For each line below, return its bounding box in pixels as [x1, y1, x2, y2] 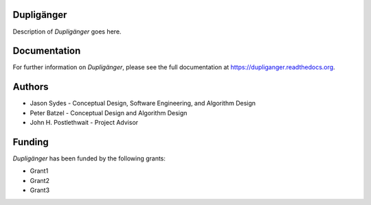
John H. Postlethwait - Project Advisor [30, 119, 139, 127]
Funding [12, 136, 49, 147]
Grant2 [30, 176, 49, 184]
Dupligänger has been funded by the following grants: [12, 154, 166, 162]
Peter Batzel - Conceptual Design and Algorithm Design [30, 108, 188, 117]
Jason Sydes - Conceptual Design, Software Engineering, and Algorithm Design [30, 99, 256, 108]
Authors [12, 81, 49, 93]
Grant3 [30, 186, 50, 195]
